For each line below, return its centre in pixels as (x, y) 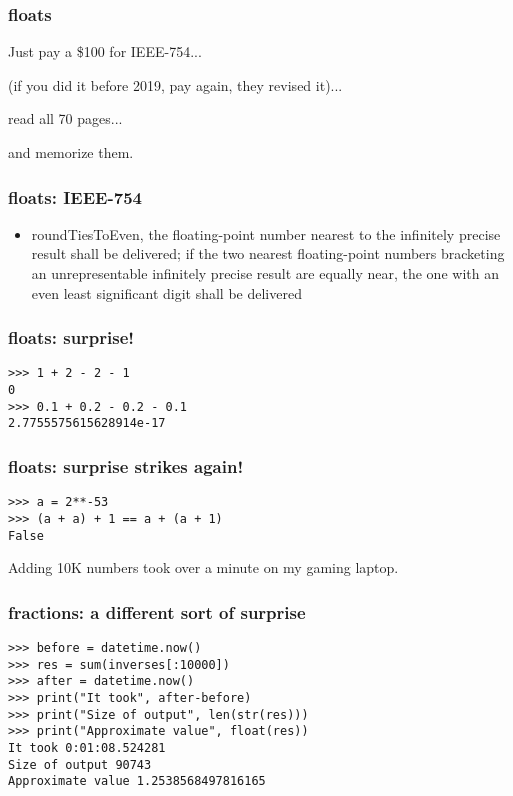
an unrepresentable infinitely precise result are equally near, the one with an (265, 273)
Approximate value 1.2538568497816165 (137, 781)
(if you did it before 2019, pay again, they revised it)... (175, 84)
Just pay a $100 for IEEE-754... (105, 51)
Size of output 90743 (80, 764)
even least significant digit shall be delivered (166, 292)
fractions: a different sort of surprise (157, 611)
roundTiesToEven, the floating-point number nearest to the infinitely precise (266, 233)
